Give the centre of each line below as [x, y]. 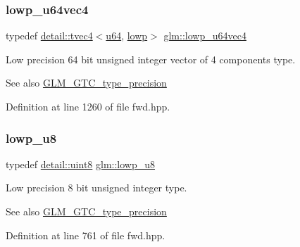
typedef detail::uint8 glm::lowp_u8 [81, 164]
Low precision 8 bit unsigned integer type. [96, 188]
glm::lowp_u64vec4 [205, 36]
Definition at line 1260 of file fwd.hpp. [88, 106]
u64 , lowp [127, 36]
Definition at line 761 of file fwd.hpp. [86, 235]
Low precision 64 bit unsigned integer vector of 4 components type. [151, 59]
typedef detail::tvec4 [49, 36]
